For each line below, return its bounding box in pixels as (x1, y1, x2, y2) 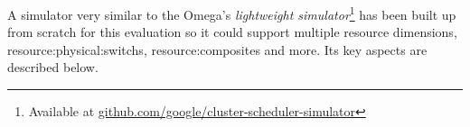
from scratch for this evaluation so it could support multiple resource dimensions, (7, 23, 457, 41)
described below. (7, 58, 99, 77)
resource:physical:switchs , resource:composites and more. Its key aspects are (7, 40, 428, 59)
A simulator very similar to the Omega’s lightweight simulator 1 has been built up (7, 3, 456, 23)
